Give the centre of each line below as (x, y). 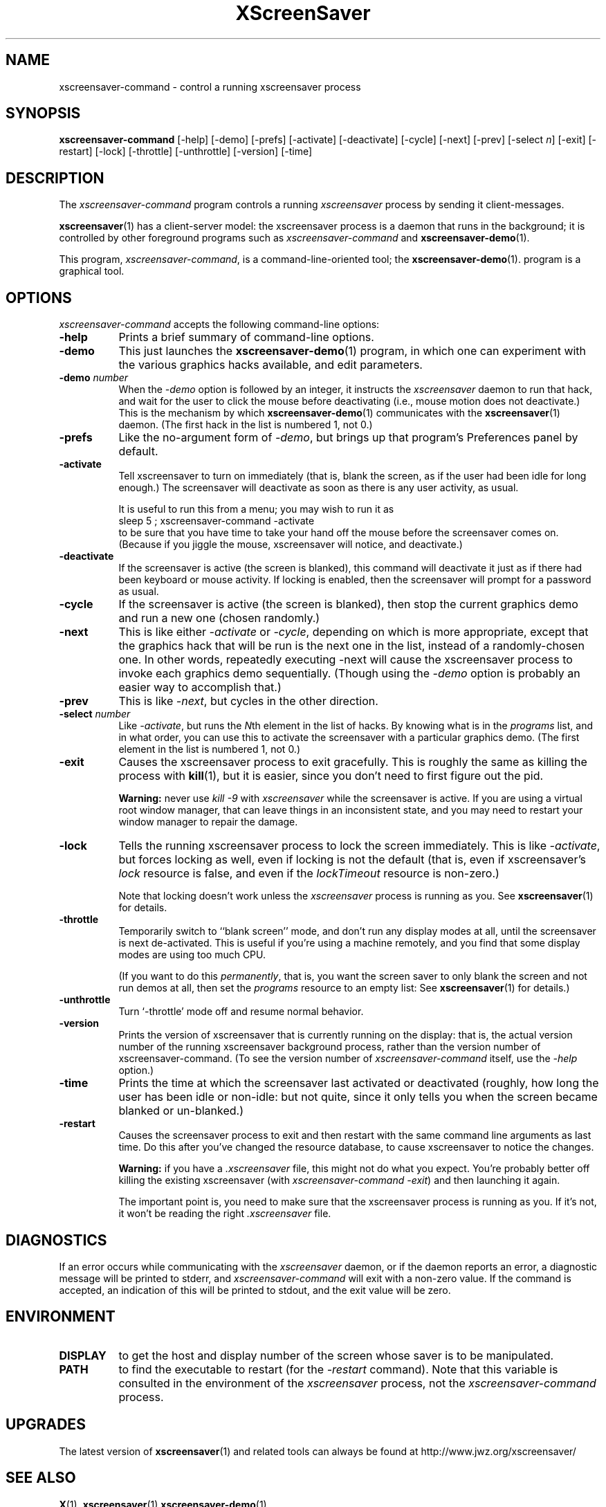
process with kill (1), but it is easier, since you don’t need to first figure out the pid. (331, 776)
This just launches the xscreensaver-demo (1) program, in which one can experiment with (352, 351)
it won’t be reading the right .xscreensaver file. (225, 1214)
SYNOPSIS (43, 113)
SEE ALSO (41, 1478)
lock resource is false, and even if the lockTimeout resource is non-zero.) (309, 874)
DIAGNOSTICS (56, 1240)
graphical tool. (92, 271)
